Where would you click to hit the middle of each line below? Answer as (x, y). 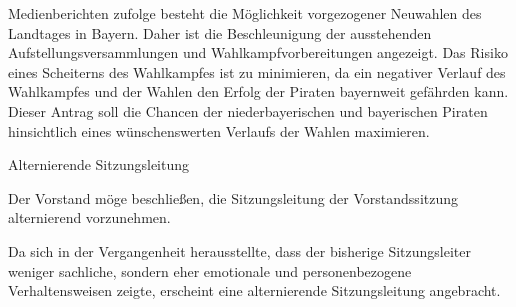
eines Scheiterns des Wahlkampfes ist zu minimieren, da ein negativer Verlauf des (257, 71)
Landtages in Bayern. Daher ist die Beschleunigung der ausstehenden (220, 32)
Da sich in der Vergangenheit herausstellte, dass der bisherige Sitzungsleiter (239, 250)
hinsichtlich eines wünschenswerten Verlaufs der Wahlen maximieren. (219, 130)
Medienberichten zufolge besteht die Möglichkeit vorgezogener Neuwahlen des (245, 13)
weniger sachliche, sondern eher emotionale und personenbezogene (210, 270)
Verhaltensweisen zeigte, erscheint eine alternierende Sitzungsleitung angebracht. (254, 290)
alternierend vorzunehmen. (89, 217)
